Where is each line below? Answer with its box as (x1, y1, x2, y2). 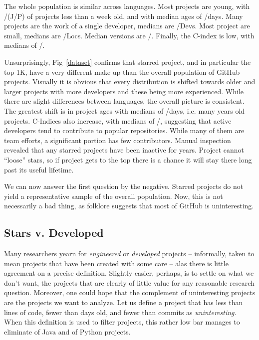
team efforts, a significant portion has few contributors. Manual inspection (4, 135, 231, 145)
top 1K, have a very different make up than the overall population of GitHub (4, 66, 240, 77)
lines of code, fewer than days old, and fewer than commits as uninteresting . (4, 307, 237, 317)
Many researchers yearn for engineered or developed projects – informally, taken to (4, 248, 255, 259)
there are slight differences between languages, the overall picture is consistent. (4, 96, 245, 106)
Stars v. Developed (4, 225, 104, 240)
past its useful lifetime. (4, 164, 74, 174)
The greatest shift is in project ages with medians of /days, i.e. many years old (4, 105, 245, 116)
